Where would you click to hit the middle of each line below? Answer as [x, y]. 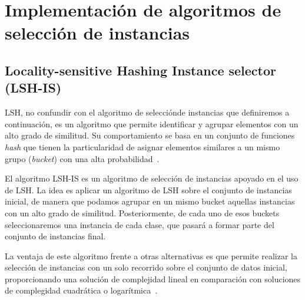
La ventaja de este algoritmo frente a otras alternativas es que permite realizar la [151, 256]
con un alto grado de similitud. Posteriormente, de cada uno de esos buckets [142, 212]
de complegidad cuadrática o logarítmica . [81, 290]
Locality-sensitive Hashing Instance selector [141, 70]
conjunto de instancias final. [55, 236]
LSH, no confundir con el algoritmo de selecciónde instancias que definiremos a [147, 112]
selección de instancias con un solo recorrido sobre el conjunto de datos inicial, [146, 267]
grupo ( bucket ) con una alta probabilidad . [82, 158]
